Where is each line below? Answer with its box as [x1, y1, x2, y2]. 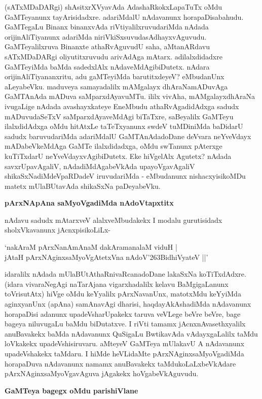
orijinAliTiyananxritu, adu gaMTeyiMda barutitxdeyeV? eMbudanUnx [5, 71, 224, 82]
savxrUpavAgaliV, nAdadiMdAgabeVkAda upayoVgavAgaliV [5, 160, 195, 171]
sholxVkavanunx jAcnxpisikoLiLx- [5, 224, 111, 235]
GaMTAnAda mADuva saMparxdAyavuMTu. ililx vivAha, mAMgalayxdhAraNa [5, 91, 255, 102]
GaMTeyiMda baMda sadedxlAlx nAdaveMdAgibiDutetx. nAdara [5, 61, 210, 72]
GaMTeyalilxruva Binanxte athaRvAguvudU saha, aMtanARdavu [5, 41, 210, 52]
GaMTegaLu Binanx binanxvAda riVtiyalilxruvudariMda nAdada [5, 21, 209, 32]
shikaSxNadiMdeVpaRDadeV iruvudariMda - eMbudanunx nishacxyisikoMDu [5, 171, 246, 181]
